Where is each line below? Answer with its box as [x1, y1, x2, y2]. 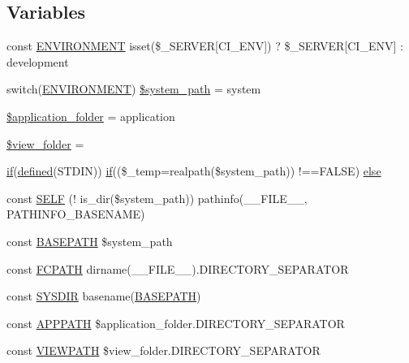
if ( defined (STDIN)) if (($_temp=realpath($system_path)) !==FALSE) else [6, 162, 381, 179]
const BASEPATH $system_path [6, 232, 173, 249]
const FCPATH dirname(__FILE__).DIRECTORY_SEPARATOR [6, 260, 349, 277]
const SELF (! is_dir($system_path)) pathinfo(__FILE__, [6, 189, 308, 206]
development [6, 53, 69, 70]
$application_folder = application [6, 107, 175, 124]
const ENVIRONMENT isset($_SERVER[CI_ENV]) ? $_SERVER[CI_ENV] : [6, 37, 403, 54]
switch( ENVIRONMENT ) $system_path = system [6, 80, 261, 97]
